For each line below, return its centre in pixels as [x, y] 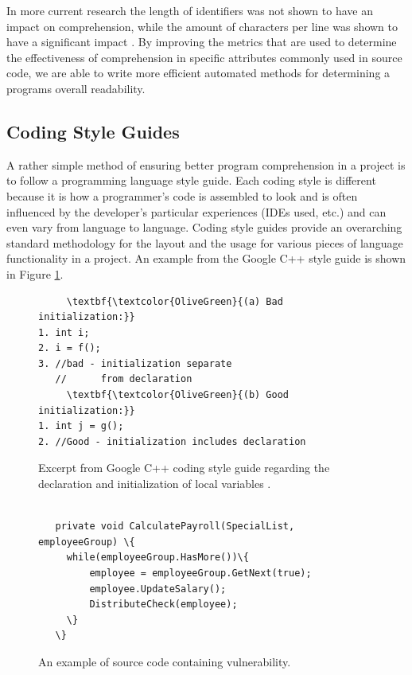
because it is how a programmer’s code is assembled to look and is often [182, 195]
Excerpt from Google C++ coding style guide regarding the [184, 468]
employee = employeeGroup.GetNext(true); [200, 574]
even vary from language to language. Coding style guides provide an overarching [204, 227]
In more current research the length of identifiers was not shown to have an [190, 10]
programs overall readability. [76, 88]
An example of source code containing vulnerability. [165, 661]
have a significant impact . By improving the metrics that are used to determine [202, 42]
